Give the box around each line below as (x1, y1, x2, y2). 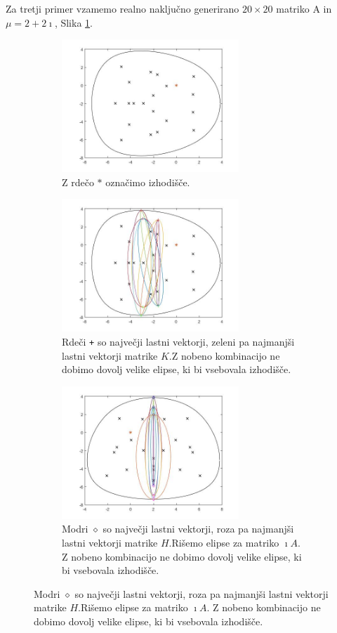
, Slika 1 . (54, 15, 93, 30)
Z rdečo (62, 174, 94, 189)
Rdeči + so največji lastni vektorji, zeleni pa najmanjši (62, 334, 295, 348)
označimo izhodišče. (105, 174, 190, 189)
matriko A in (276, 1, 332, 15)
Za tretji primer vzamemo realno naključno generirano (6, 1, 239, 15)
